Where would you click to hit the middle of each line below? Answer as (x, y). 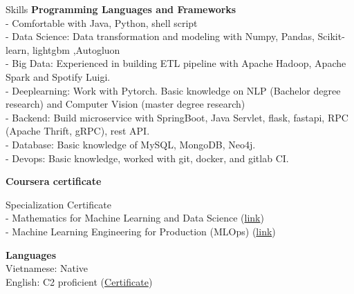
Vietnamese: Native (47, 268)
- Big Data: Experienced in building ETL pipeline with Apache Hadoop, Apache (176, 63)
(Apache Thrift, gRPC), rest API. (78, 131)
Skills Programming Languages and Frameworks (121, 9)
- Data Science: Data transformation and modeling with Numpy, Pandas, (160, 36)
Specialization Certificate (58, 204)
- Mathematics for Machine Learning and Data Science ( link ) (135, 218)
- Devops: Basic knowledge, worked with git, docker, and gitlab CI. (147, 158)
